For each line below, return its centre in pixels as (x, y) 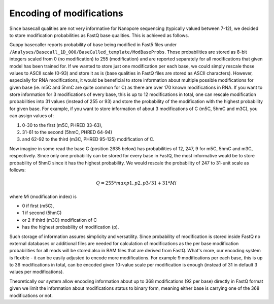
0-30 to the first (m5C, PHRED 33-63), (62, 125)
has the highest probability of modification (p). (71, 227)
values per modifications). (37, 272)
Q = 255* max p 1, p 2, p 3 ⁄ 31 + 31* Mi (136, 183)
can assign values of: (32, 116)
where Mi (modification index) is (43, 196)
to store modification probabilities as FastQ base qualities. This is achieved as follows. (99, 35)
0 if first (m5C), (38, 206)
